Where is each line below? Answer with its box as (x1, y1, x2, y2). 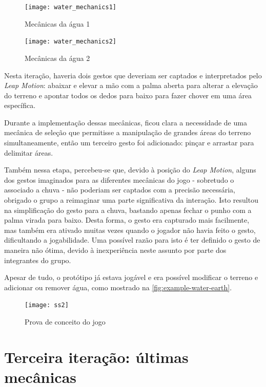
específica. (4, 100, 36, 111)
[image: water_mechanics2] (25, 38, 116, 46)
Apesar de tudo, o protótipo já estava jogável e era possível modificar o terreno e (4, 272, 258, 283)
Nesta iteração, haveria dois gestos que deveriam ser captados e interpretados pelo (4, 70, 262, 80)
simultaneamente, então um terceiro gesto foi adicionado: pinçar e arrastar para (4, 137, 254, 148)
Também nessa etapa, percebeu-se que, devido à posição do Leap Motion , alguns (4, 164, 256, 175)
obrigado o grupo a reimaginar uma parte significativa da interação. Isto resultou (4, 195, 258, 205)
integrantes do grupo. (4, 254, 71, 265)
